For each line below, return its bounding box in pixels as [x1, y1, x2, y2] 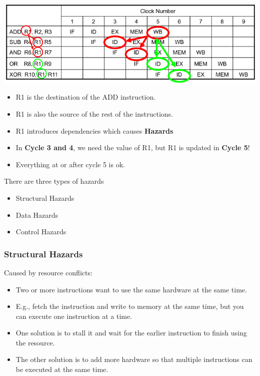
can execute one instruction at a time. [15, 310, 132, 321]
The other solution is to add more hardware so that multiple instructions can [15, 354, 252, 364]
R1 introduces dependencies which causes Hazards [15, 125, 173, 136]
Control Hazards [15, 226, 66, 237]
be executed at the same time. [15, 364, 108, 374]
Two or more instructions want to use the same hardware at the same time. [15, 284, 247, 294]
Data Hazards [15, 209, 58, 220]
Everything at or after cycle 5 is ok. [15, 159, 125, 169]
